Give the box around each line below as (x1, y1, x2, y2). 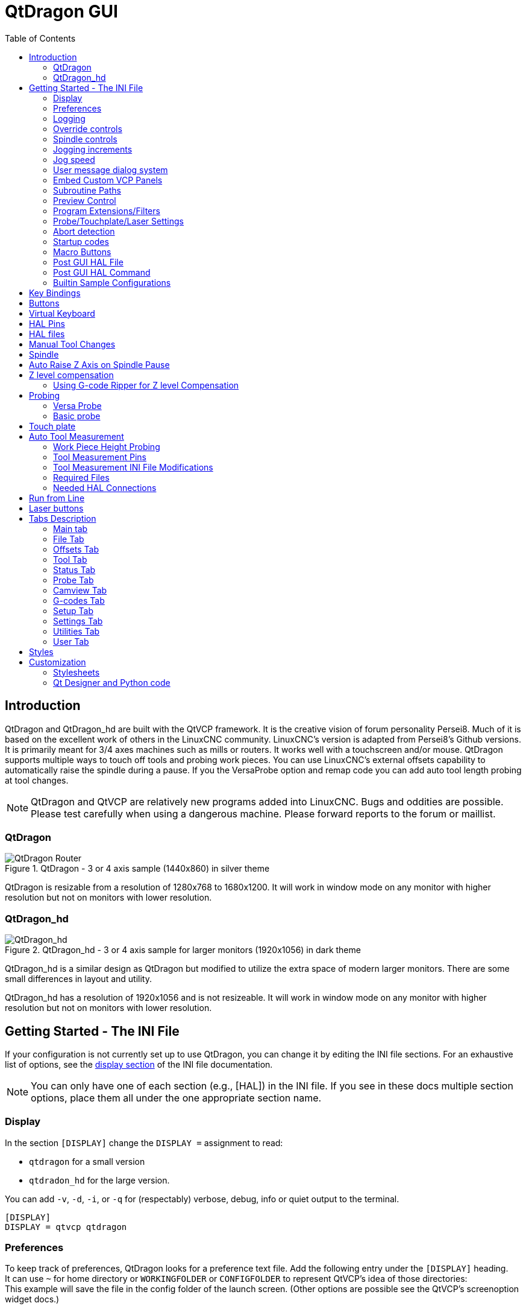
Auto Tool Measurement (29, 431, 124, 442)
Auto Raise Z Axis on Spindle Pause (29, 359, 170, 370)
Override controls (53, 123, 122, 134)
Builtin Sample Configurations (53, 277, 171, 288)
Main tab (53, 523, 88, 534)
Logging (53, 113, 86, 124)
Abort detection (53, 226, 115, 236)
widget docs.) (5, 1294, 60, 1305)
